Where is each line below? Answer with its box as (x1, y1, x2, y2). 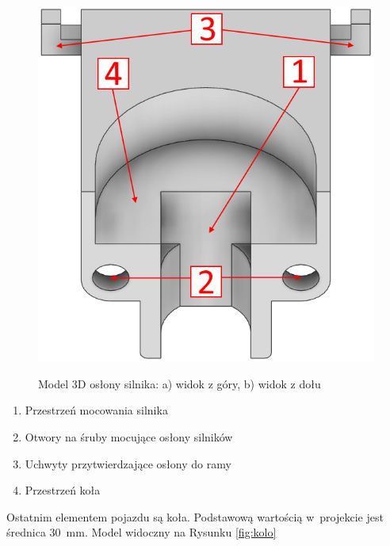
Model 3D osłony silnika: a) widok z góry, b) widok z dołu (38, 375, 321, 391)
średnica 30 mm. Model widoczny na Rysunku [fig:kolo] (6, 524, 277, 540)
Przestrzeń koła (25, 482, 101, 498)
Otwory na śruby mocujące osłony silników (25, 429, 233, 445)
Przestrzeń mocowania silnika (25, 402, 168, 418)
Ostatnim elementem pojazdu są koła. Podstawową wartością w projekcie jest (6, 508, 384, 525)
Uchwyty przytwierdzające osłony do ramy (25, 455, 231, 472)
